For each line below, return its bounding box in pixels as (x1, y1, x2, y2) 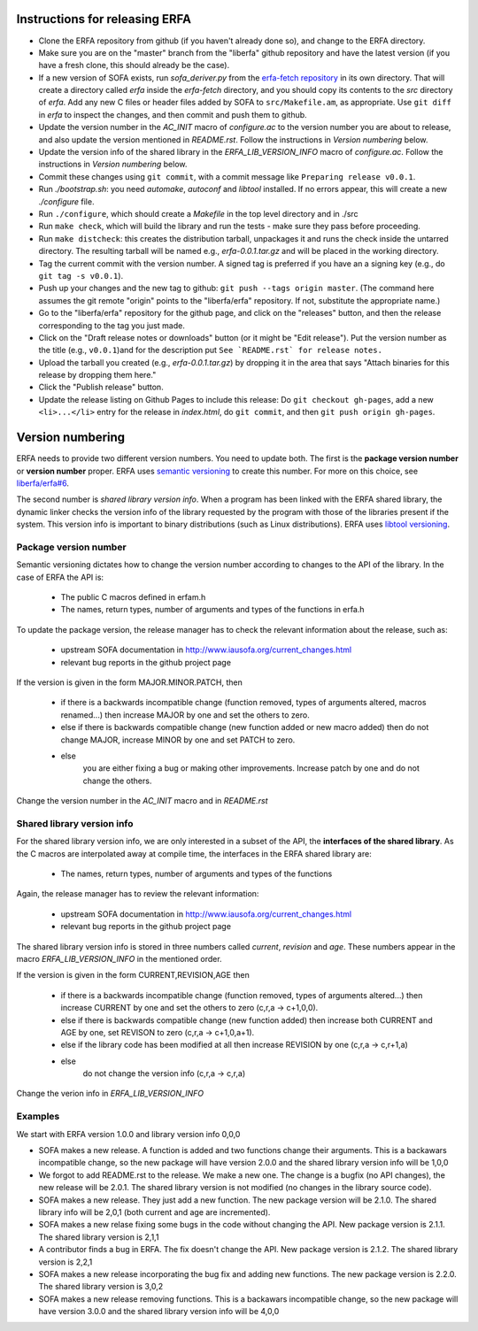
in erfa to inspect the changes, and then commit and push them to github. (38, 109, 307, 119)
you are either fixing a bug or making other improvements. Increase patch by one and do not (82, 763, 420, 773)
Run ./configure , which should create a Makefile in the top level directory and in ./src (38, 208, 358, 219)
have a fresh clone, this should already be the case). (38, 60, 230, 71)
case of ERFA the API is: (16, 572, 104, 582)
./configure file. (38, 196, 95, 207)
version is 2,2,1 (38, 1257, 93, 1267)
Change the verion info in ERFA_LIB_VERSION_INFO (16, 1089, 204, 1099)
